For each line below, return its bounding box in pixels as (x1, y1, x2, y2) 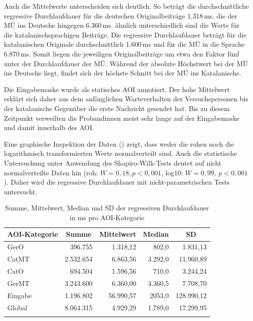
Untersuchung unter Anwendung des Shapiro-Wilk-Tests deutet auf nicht (4, 157, 222, 168)
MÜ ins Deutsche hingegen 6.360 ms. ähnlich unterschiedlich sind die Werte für (4, 20, 240, 30)
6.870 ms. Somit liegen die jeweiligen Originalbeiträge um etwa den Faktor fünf (4, 48, 239, 58)
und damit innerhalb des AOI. (4, 122, 94, 132)
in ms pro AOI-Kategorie (69, 212, 144, 222)
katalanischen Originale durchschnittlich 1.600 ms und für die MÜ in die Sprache (4, 39, 245, 49)
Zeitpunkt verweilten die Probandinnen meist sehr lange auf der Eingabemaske (4, 113, 240, 123)
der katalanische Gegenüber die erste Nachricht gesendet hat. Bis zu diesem (4, 103, 230, 113)
